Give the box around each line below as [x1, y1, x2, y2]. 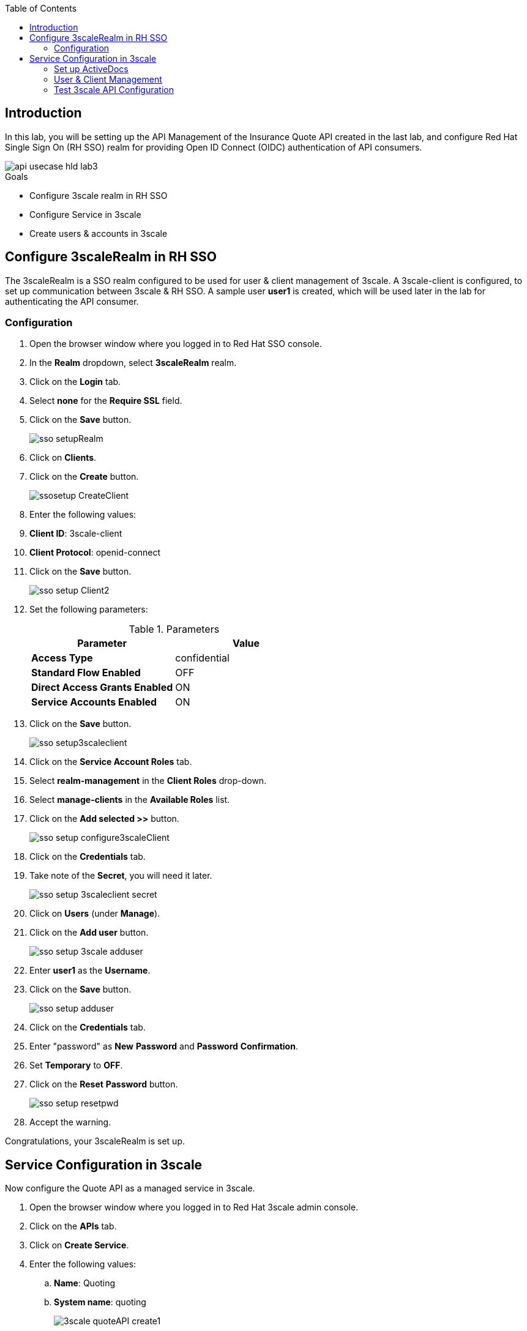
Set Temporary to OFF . [29, 1060, 123, 1071]
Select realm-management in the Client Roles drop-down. [29, 775, 267, 786]
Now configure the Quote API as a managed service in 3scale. [5, 1183, 255, 1194]
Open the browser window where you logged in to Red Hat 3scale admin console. [29, 1202, 359, 1213]
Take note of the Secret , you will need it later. [29, 870, 212, 881]
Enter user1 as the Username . [29, 965, 151, 976]
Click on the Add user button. [29, 927, 149, 938]
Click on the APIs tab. [29, 1221, 117, 1232]
